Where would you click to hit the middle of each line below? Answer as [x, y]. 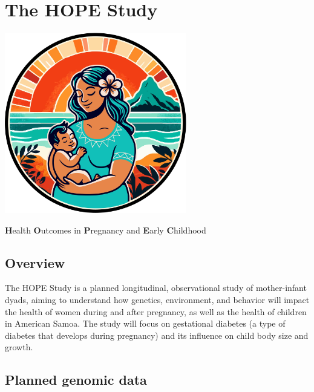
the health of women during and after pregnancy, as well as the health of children [156, 311]
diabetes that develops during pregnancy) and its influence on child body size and [157, 335]
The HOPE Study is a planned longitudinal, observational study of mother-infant [156, 288]
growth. [19, 347]
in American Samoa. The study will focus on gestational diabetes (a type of [145, 323]
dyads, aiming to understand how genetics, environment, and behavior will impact [157, 300]
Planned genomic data [76, 380]
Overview [35, 262]
